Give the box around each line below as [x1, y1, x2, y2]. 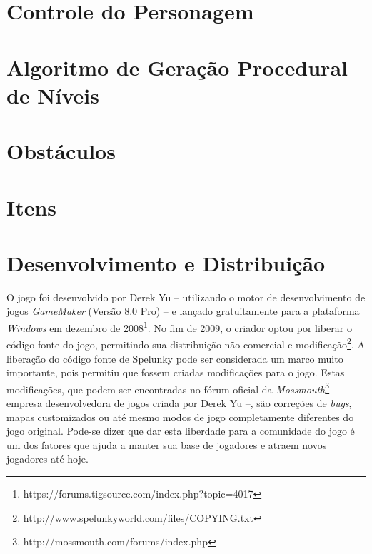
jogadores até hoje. [6, 451, 89, 466]
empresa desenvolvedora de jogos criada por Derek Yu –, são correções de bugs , [6, 395, 352, 410]
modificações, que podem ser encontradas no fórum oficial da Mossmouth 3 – [6, 379, 338, 396]
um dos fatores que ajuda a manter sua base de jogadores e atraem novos [6, 437, 327, 452]
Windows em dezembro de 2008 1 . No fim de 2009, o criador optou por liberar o [6, 318, 352, 335]
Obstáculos [6, 136, 116, 166]
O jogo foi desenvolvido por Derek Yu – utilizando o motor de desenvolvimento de [6, 289, 366, 304]
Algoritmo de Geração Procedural [6, 52, 348, 81]
